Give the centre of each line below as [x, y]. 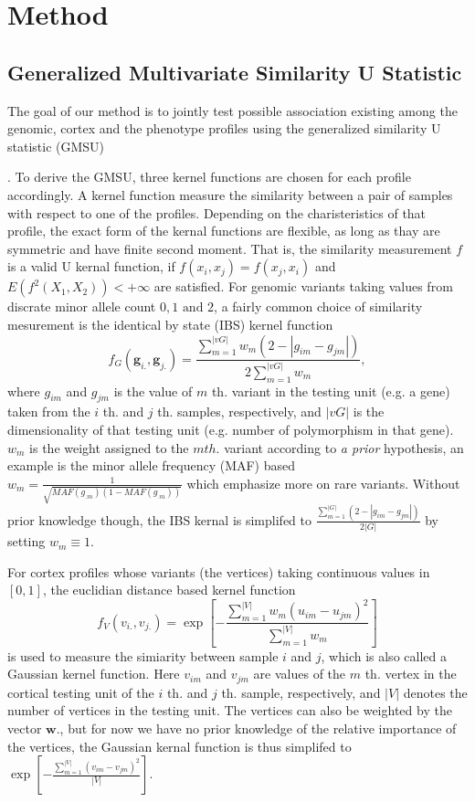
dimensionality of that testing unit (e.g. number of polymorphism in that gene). [231, 430]
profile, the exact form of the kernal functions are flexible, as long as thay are [224, 231]
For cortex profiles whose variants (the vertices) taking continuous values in [219, 571]
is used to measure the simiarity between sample [143, 655]
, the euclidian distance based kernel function [169, 590]
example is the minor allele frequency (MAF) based [152, 465]
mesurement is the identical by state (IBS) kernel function [170, 324]
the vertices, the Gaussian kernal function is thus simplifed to [179, 746]
